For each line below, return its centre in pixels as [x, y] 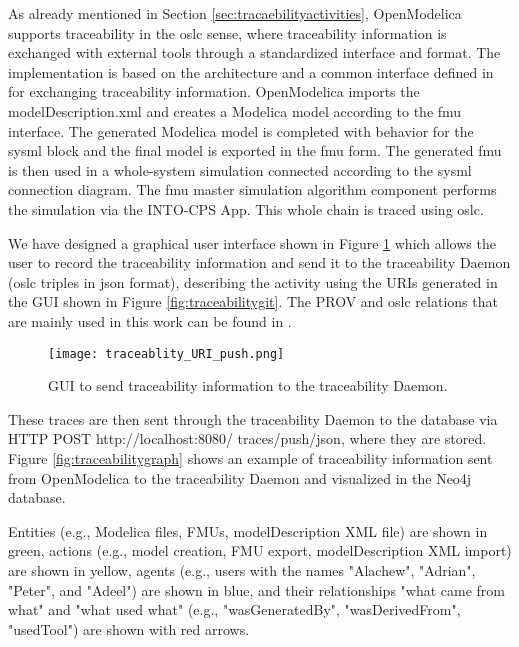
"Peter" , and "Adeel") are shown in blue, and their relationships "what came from [256, 589]
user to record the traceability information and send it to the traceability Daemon [259, 262]
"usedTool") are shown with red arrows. [129, 628]
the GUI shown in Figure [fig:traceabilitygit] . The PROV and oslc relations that [253, 301]
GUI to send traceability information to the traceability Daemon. [248, 385]
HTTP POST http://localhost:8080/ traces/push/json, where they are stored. [247, 438]
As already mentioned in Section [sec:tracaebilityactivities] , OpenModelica [235, 13]
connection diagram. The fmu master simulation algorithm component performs [252, 189]
